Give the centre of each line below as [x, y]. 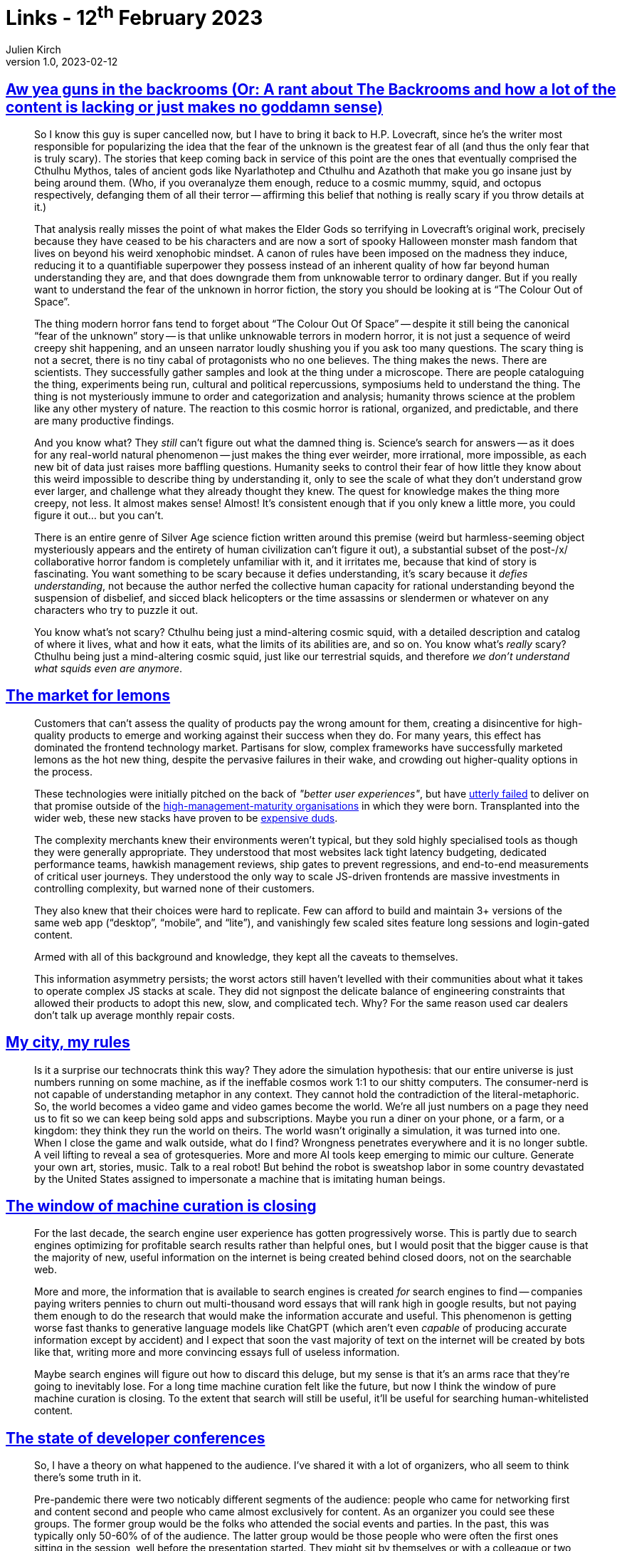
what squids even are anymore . [109, 668]
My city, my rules [68, 1043]
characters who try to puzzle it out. [116, 610]
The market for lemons [88, 696]
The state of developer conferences [136, 1438]
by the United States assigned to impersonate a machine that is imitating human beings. [240, 1179]
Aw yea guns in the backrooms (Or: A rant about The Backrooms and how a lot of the [311, 89]
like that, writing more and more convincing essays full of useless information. [217, 1352]
